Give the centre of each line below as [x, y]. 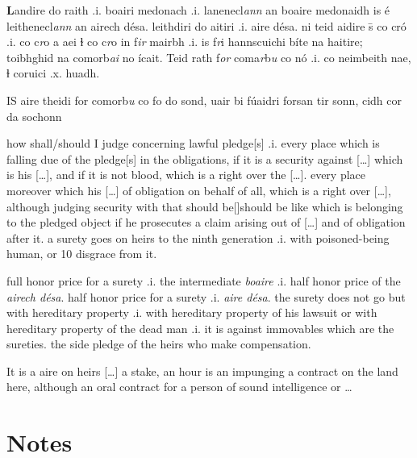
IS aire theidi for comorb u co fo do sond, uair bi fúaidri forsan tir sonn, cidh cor [204, 100]
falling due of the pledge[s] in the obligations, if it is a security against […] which [205, 158]
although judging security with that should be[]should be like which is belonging [205, 206]
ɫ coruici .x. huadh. [53, 73]
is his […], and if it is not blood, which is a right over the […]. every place [186, 175]
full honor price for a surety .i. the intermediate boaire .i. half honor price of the [204, 280]
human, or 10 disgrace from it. [82, 254]
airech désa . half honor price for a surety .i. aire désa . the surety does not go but [206, 296]
